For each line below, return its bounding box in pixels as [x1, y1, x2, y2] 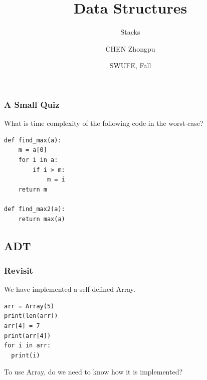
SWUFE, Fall [109, 60, 151, 71]
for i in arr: [4, 342, 51, 349]
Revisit [4, 264, 33, 276]
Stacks [120, 27, 140, 37]
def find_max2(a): [4, 205, 65, 213]
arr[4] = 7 [4, 322, 40, 329]
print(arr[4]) [4, 332, 51, 339]
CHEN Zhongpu [105, 43, 155, 54]
